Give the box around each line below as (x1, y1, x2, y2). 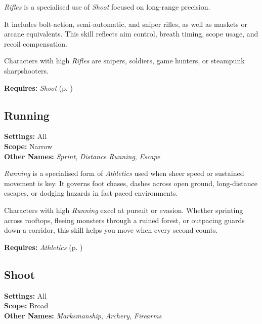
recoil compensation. (4, 38, 67, 49)
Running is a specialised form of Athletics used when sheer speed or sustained (4, 168, 244, 178)
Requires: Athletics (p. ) (4, 241, 83, 252)
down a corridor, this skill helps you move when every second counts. (4, 225, 218, 235)
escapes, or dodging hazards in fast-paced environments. (4, 188, 178, 198)
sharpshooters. (4, 65, 49, 76)
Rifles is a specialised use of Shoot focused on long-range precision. (4, 2, 210, 12)
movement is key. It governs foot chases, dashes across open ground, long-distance (4, 177, 257, 188)
